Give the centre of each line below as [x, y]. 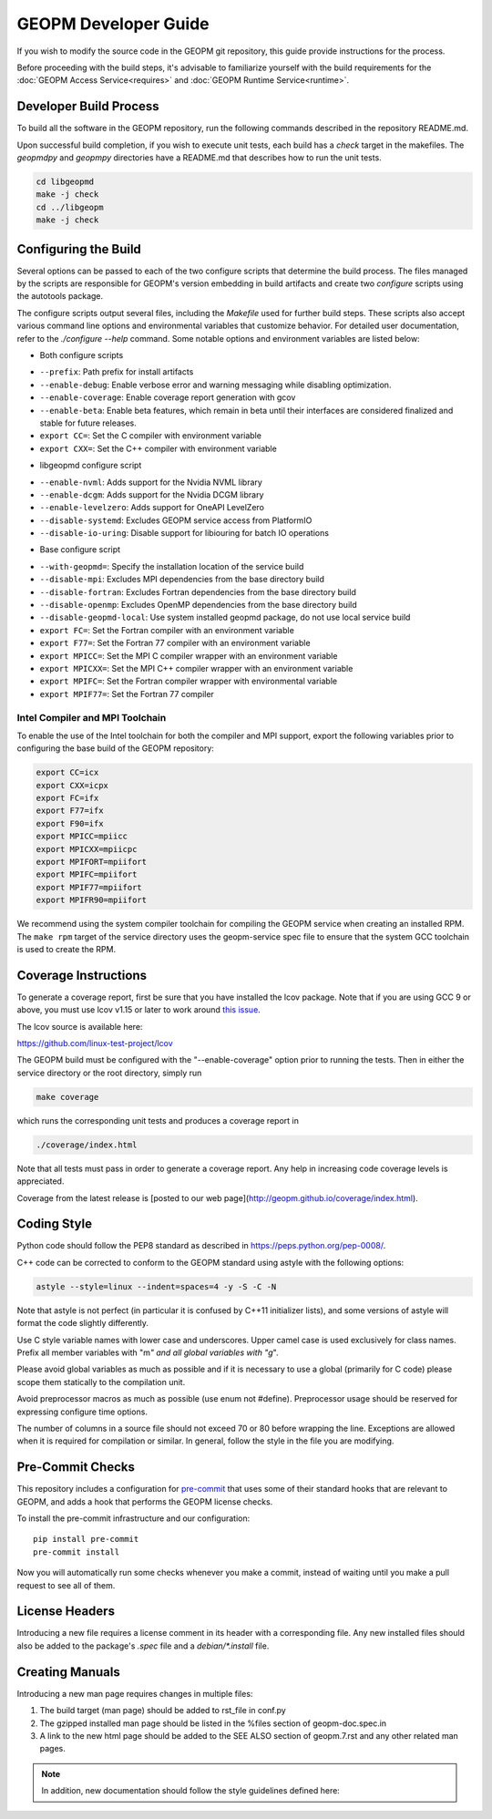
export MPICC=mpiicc [82, 837]
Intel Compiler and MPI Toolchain [92, 717]
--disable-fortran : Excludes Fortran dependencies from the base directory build [198, 591]
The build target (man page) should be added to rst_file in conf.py [163, 1711]
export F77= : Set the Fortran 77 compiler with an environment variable [175, 643]
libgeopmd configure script [91, 466]
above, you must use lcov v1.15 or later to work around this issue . [139, 1010]
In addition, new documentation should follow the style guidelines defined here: [191, 1791]
